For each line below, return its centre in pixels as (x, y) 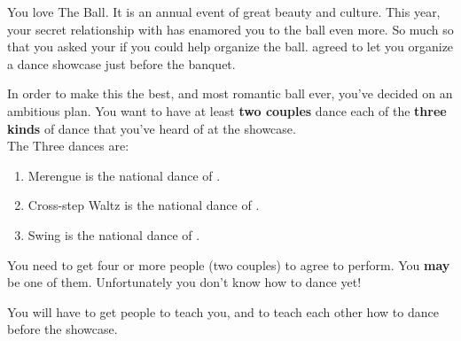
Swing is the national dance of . (114, 234)
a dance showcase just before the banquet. (121, 63)
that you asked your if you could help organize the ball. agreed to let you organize (230, 46)
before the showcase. (63, 329)
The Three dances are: (68, 146)
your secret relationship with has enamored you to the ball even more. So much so (230, 29)
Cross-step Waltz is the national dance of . (144, 205)
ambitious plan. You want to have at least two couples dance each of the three (227, 110)
